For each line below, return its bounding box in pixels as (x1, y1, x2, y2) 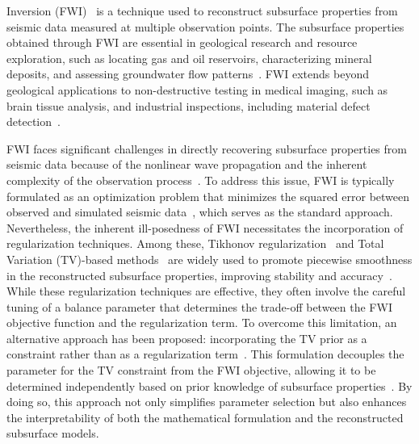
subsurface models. (6, 425, 99, 442)
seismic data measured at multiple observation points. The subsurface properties (6, 18, 404, 35)
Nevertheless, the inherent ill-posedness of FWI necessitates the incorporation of (6, 219, 404, 236)
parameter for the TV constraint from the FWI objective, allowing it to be (6, 362, 376, 379)
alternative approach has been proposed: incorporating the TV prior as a (6, 329, 367, 346)
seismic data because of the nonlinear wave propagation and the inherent (6, 156, 367, 173)
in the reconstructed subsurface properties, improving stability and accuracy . (6, 266, 392, 283)
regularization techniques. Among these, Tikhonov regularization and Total (6, 235, 384, 252)
